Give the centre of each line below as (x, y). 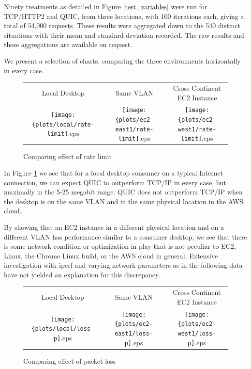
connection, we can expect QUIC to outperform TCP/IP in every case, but (115, 182)
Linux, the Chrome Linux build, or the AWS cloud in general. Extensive (111, 255)
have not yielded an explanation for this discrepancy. (82, 274)
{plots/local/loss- (63, 329)
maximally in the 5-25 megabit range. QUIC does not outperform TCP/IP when (123, 192)
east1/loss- (134, 334)
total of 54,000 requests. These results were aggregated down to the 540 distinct (122, 25)
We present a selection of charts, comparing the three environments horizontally (122, 60)
